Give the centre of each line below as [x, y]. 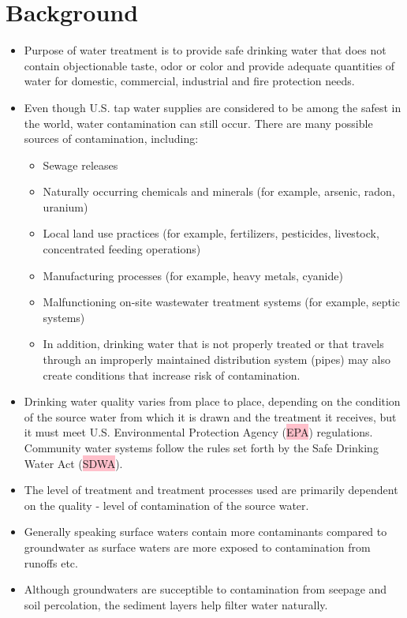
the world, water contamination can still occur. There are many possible [198, 123]
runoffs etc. [51, 562]
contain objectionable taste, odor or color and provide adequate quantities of [209, 65]
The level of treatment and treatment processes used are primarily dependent [211, 490]
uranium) [65, 206]
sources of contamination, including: [111, 139]
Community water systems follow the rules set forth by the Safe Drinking [201, 448]
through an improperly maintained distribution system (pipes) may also [217, 360]
